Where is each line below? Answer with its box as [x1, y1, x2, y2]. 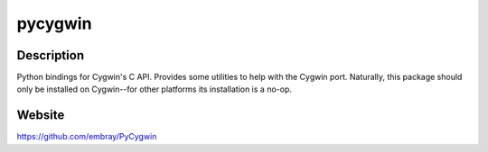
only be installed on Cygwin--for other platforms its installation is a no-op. [16, 84, 293, 94]
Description [16, 48, 85, 63]
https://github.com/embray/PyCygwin [16, 131, 157, 142]
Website [16, 108, 65, 123]
